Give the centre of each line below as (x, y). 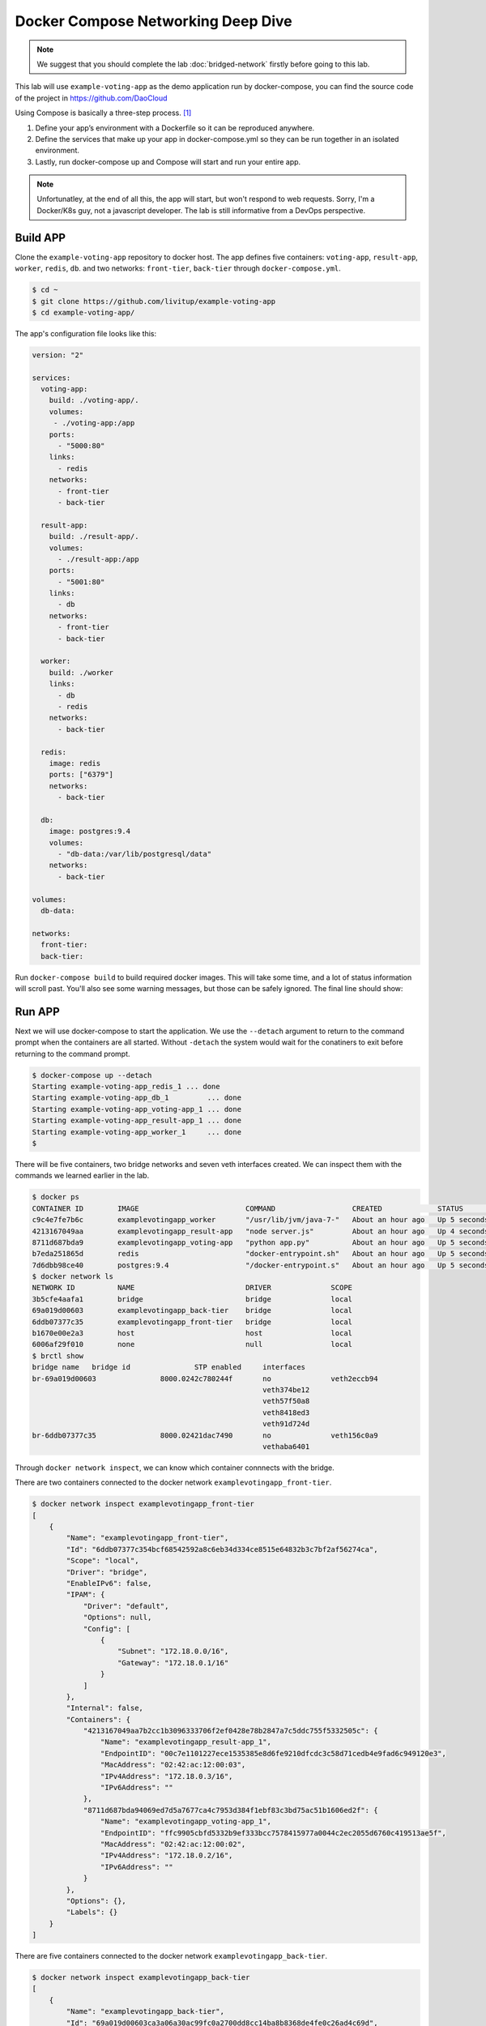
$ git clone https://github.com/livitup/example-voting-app (154, 301)
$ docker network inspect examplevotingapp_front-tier (143, 1504)
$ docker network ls (72, 1277)
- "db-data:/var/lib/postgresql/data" (135, 854)
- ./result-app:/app (98, 559)
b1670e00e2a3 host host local (192, 1334)
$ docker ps (56, 1197)
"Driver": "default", (126, 1606)
